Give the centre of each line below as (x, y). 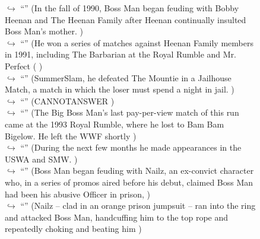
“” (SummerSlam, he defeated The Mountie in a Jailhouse (126, 77)
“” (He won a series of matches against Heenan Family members (137, 42)
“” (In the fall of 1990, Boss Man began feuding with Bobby (130, 8)
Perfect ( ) (24, 66)
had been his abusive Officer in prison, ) (77, 194)
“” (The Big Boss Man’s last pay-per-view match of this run (130, 112)
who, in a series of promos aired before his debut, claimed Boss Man (129, 182)
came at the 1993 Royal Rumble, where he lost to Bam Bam (115, 124)
